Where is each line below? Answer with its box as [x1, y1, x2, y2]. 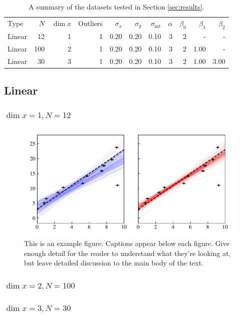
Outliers [78, 18, 103, 28]
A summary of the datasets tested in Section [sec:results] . [28, 1, 204, 11]
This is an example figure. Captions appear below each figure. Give [24, 237, 229, 248]
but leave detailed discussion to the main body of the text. [24, 257, 203, 268]
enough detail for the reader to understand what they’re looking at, [24, 247, 231, 258]
